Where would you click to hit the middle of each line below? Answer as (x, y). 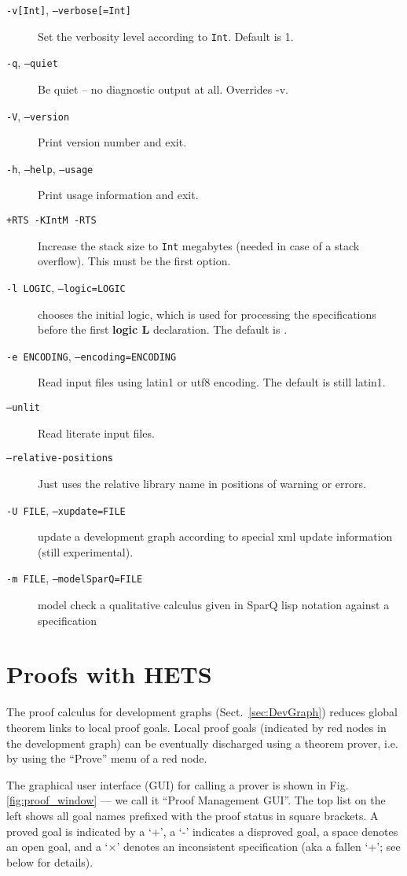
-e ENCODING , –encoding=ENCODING (92, 355)
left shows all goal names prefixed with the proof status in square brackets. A (192, 815)
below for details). (50, 861)
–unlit (23, 408)
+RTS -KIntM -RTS (51, 221)
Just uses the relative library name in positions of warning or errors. (202, 483)
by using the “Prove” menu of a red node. (107, 758)
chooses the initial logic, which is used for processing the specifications (207, 314)
